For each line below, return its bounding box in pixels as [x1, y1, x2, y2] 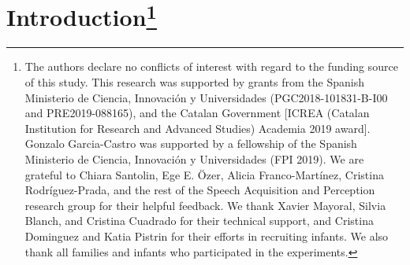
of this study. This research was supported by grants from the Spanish [24, 74, 364, 90]
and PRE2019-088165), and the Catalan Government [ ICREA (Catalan [24, 105, 370, 121]
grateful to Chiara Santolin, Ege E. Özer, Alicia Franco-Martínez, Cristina [24, 166, 384, 182]
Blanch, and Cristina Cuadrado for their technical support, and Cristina [24, 212, 374, 229]
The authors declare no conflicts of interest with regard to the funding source [24, 58, 398, 75]
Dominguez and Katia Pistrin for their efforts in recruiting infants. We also [24, 227, 389, 244]
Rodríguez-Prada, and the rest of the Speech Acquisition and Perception [24, 182, 375, 198]
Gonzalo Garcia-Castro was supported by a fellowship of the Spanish [24, 135, 357, 152]
